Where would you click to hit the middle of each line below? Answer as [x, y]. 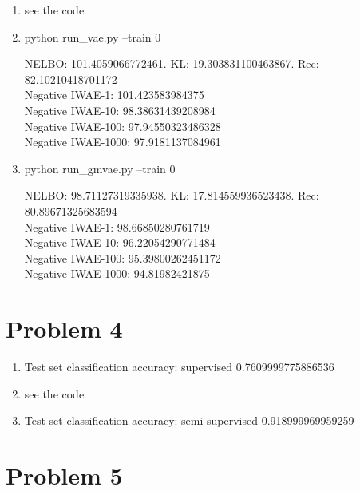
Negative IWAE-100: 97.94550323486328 [123, 126]
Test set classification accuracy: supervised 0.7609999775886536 [179, 367]
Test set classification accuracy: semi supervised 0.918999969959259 [189, 420]
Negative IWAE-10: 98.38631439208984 [120, 110]
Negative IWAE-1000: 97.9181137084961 [123, 142]
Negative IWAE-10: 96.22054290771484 [120, 242]
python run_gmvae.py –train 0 [100, 168]
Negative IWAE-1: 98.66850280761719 [117, 226]
